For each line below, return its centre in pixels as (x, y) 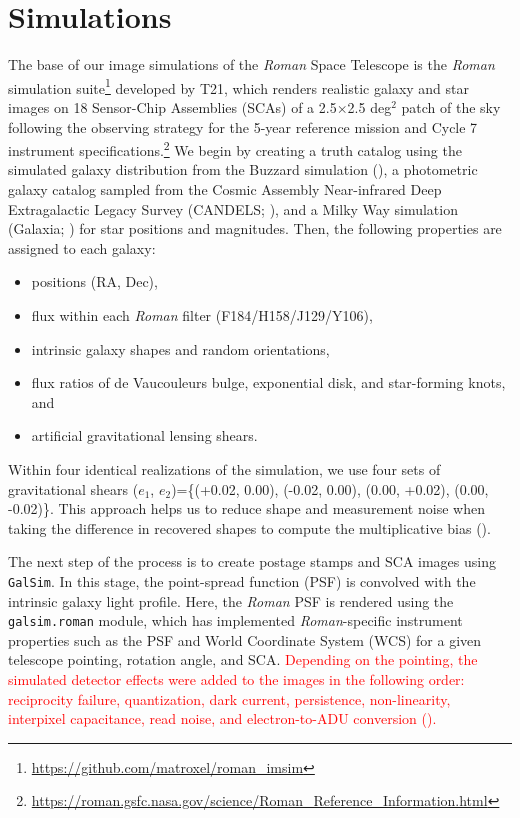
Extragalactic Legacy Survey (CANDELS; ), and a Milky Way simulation (233, 208)
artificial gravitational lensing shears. (144, 435)
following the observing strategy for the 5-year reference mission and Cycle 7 (243, 126)
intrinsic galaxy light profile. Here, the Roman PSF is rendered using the (231, 600)
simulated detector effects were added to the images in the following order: (236, 679)
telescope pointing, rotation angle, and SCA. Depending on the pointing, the (243, 659)
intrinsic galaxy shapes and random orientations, (180, 348)
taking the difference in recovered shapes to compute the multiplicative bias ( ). (249, 527)
